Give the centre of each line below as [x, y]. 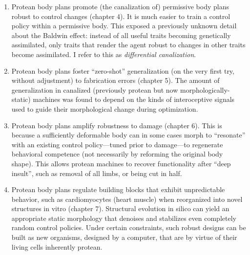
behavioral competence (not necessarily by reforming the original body [117, 154]
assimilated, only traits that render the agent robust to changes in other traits [128, 45]
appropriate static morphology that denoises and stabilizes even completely [124, 218]
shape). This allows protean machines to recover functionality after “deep [121, 163]
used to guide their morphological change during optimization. [105, 108]
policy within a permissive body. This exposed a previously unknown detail [124, 26]
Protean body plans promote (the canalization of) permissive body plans [120, 6]
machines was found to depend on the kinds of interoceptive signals [134, 99]
